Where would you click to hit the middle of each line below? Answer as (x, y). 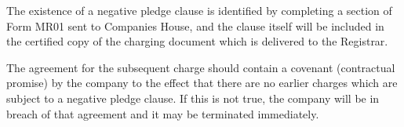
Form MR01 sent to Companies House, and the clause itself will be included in (195, 25)
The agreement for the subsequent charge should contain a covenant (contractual (201, 67)
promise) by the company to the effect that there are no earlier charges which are (202, 83)
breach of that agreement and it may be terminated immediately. (163, 113)
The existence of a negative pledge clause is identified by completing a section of (199, 10)
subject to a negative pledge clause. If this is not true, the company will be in (193, 98)
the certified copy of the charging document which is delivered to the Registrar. (197, 41)
